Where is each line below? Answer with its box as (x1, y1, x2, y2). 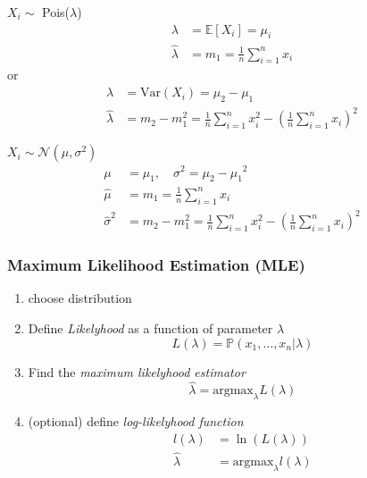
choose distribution (28, 289, 132, 307)
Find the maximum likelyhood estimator (28, 362, 246, 381)
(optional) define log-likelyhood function (28, 412, 244, 431)
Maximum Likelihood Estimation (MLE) (7, 254, 305, 276)
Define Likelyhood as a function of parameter (28, 319, 273, 338)
